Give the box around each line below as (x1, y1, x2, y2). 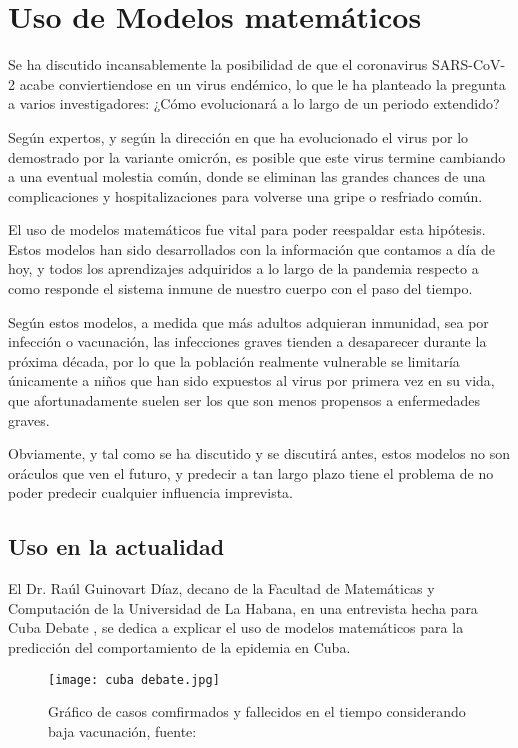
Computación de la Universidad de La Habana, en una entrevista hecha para (8, 597, 478, 618)
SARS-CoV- (431, 54, 506, 75)
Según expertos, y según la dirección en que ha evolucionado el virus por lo (8, 126, 469, 147)
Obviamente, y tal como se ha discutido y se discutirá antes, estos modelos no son (8, 443, 510, 464)
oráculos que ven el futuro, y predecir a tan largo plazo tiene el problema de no (8, 462, 494, 483)
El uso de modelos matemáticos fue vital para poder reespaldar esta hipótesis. (8, 219, 486, 240)
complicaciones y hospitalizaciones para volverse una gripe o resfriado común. (8, 185, 483, 206)
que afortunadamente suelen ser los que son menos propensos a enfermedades (8, 390, 481, 411)
